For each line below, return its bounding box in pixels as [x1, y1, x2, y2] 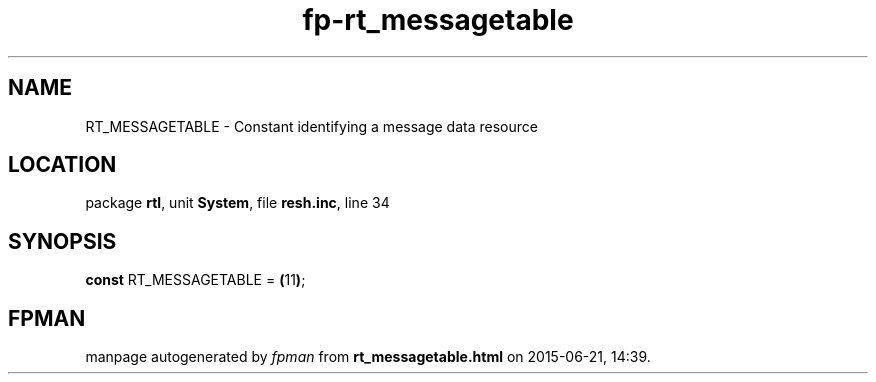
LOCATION [8, 152, 117, 178]
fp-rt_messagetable [302, 3, 574, 37]
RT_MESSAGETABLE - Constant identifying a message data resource [85, 117, 538, 135]
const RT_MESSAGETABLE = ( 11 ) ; [85, 271, 306, 289]
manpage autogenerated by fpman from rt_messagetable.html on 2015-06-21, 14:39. [85, 348, 651, 366]
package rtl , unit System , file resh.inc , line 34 [85, 194, 390, 212]
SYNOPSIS [8, 228, 117, 254]
